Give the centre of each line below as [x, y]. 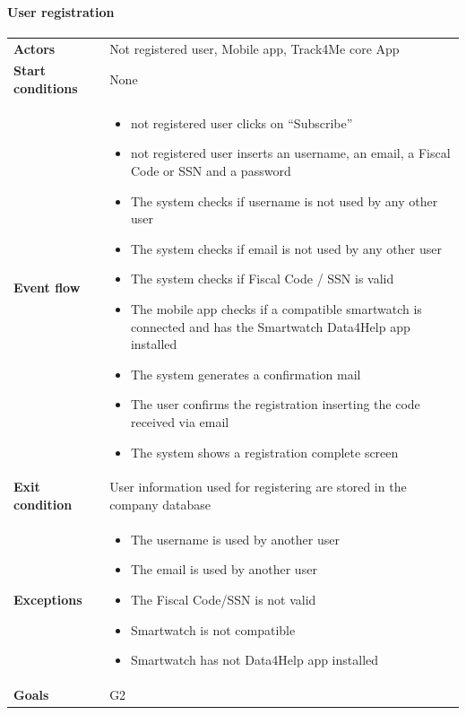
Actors [35, 48]
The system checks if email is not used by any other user [286, 248]
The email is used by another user [224, 569]
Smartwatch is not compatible [213, 629]
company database [160, 504]
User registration [61, 11]
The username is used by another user [235, 539]
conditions [46, 87]
